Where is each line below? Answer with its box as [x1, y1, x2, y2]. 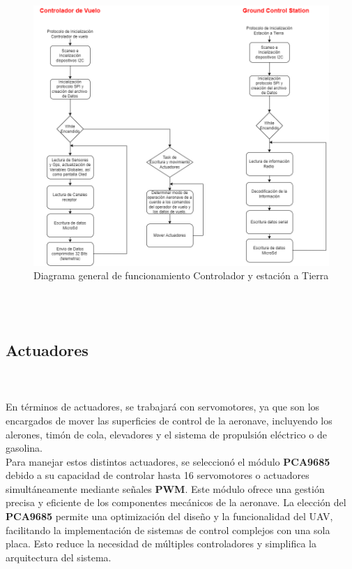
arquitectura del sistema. [6, 549, 112, 564]
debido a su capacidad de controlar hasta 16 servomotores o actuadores [6, 468, 309, 482]
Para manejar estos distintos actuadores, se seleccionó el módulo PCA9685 [6, 454, 330, 468]
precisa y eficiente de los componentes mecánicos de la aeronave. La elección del [6, 495, 346, 510]
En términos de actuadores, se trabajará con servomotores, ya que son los [6, 399, 320, 414]
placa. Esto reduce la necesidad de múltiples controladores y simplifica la [6, 536, 316, 551]
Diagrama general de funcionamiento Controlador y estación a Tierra [33, 268, 329, 283]
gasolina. [6, 441, 43, 455]
